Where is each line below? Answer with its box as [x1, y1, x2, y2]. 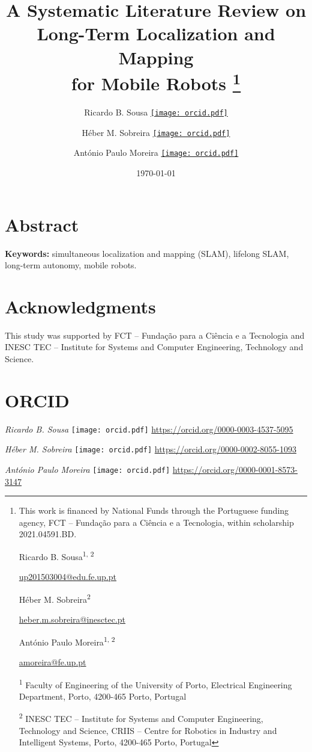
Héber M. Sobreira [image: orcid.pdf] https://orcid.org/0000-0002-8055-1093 [5, 443, 296, 455]
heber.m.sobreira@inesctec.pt [19, 613, 126, 626]
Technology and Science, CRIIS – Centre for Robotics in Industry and [19, 724, 277, 736]
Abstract [5, 212, 79, 236]
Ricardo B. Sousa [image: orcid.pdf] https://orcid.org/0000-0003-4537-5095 [5, 422, 293, 435]
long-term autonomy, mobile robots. [5, 259, 137, 271]
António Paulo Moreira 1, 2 [19, 633, 115, 648]
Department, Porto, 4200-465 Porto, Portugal [19, 689, 187, 702]
